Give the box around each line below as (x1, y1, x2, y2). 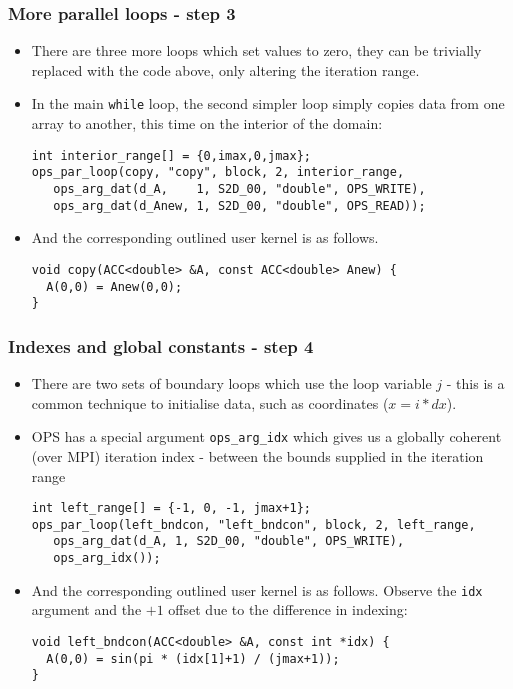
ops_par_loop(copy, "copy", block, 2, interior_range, (31, 165, 405, 180)
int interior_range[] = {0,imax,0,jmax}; (31, 148, 311, 163)
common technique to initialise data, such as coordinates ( (31, 392, 389, 413)
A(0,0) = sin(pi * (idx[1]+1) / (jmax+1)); (46, 651, 340, 666)
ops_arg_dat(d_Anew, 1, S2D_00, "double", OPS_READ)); (53, 198, 426, 213)
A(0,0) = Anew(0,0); (46, 279, 183, 294)
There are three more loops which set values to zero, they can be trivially (31, 40, 482, 61)
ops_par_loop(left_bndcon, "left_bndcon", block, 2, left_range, (31, 517, 476, 532)
